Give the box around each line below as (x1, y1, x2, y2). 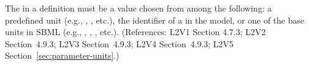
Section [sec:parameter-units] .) (5, 49, 119, 62)
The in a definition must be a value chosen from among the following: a (5, 2, 272, 14)
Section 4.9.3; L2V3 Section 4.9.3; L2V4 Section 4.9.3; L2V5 (5, 37, 234, 50)
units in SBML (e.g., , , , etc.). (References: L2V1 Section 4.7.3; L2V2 (5, 25, 266, 38)
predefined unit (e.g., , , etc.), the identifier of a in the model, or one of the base (5, 13, 304, 26)
